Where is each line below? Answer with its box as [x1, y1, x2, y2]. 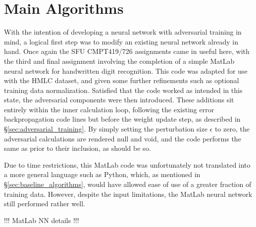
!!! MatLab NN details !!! [4, 215, 79, 225]
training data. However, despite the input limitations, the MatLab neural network [4, 188, 253, 199]
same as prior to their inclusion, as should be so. [4, 143, 151, 153]
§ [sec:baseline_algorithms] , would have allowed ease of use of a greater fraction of [4, 179, 252, 189]
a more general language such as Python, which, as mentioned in [4, 169, 201, 180]
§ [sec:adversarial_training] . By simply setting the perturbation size [4, 124, 207, 134]
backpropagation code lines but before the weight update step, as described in [4, 114, 241, 124]
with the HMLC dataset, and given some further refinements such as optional [4, 75, 239, 86]
